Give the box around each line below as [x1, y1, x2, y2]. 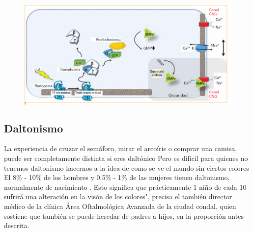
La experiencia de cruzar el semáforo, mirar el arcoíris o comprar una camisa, [4, 143, 237, 154]
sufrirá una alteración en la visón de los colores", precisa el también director [4, 191, 232, 202]
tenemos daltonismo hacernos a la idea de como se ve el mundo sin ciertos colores [4, 162, 249, 173]
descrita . [4, 220, 29, 231]
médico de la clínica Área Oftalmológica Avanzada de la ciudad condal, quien [4, 201, 236, 211]
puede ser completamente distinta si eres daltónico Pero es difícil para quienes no [4, 153, 248, 163]
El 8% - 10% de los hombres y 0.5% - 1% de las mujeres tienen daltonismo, [4, 172, 230, 182]
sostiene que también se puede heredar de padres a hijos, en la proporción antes [4, 210, 244, 221]
